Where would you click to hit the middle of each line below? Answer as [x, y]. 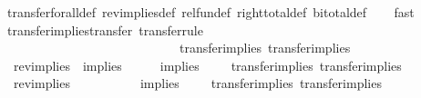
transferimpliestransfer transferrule [105, 29]
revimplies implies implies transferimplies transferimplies [207, 65]
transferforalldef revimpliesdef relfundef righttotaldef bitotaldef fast [210, 12]
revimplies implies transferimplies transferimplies [197, 83]
